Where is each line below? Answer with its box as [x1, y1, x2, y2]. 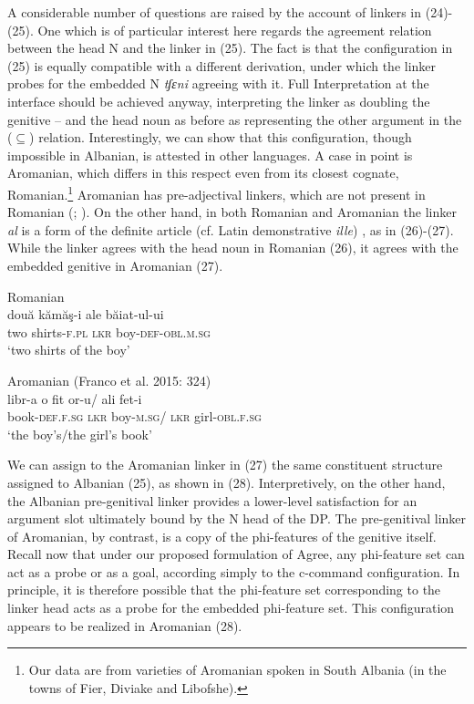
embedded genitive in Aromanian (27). [7, 255, 223, 274]
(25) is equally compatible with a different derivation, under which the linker [7, 56, 437, 75]
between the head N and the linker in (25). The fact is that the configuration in [7, 38, 453, 57]
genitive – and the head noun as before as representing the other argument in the [7, 109, 462, 129]
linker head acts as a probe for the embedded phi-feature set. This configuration [7, 598, 455, 617]
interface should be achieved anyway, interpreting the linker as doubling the [7, 91, 430, 110]
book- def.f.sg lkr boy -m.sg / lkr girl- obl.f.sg [7, 407, 262, 426]
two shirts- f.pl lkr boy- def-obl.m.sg [7, 322, 211, 341]
